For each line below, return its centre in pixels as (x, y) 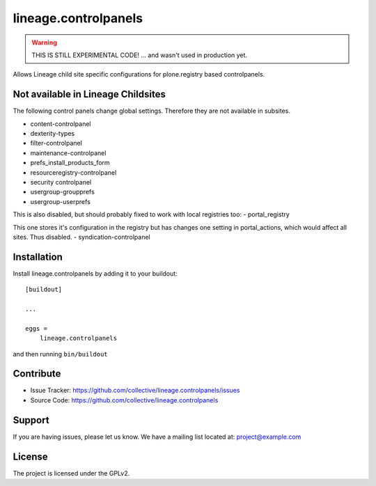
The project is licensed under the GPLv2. (71, 473)
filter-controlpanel (56, 143)
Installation (38, 257)
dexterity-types (53, 134)
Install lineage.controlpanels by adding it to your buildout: (95, 273)
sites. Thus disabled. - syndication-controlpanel (81, 237)
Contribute (37, 374)
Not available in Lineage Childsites (89, 94)
